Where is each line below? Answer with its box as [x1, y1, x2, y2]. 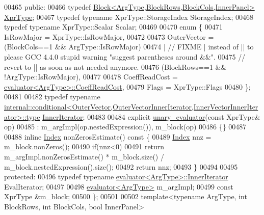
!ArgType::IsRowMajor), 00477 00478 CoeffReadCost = [4, 71, 178, 82]
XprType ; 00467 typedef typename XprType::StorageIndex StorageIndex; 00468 [4, 11, 254, 22]
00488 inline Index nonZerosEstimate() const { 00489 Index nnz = [4, 131, 212, 142]
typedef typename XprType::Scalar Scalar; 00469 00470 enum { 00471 [4, 21, 223, 32]
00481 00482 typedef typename [4, 91, 100, 102]
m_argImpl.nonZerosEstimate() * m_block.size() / [4, 151, 164, 162]
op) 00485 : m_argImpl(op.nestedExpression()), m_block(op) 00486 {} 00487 [4, 121, 247, 132]
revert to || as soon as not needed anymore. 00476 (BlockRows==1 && [4, 61, 227, 72]
